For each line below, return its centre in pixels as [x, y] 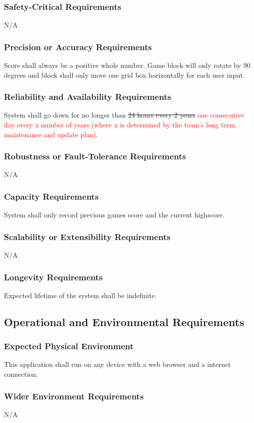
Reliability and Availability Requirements [88, 97]
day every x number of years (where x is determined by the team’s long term [120, 125]
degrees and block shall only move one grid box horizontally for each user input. [125, 75]
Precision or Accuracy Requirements [78, 46]
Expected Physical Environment [69, 346]
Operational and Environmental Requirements [124, 321]
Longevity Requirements [54, 277]
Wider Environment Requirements [74, 396]
